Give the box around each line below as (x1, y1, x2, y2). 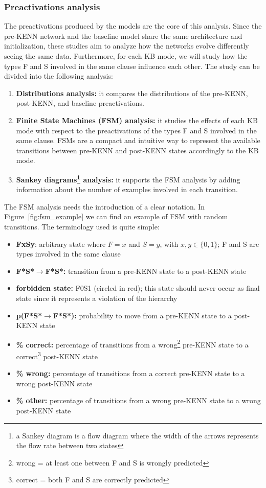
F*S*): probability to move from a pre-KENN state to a (53, 310, 232, 320)
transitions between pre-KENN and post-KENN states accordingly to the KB (16, 145, 259, 155)
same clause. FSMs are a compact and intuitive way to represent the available (16, 135, 260, 146)
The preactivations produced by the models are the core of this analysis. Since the (4, 20, 262, 31)
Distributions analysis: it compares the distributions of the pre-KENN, (16, 87, 248, 98)
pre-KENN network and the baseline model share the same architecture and (4, 30, 242, 41)
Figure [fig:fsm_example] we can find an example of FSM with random (4, 211, 228, 222)
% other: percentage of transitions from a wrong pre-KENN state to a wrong (16, 395, 261, 406)
